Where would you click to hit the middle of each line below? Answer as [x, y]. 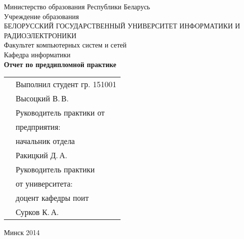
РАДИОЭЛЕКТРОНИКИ [40, 35]
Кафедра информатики [37, 54]
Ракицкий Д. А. [42, 155]
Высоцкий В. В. [42, 98]
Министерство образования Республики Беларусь [77, 6]
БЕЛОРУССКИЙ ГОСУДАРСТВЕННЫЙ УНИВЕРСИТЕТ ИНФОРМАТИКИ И [122, 26]
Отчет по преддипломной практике [60, 64]
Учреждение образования [41, 16]
